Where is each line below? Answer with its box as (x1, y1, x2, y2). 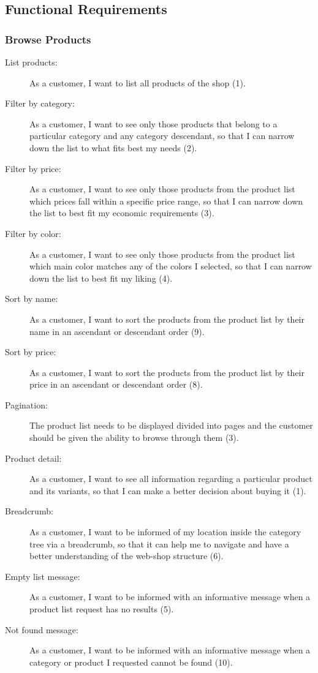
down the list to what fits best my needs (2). (29, 141, 197, 154)
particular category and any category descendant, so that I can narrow (29, 129, 295, 142)
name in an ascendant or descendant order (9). (29, 325, 205, 337)
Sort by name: (5, 292, 58, 305)
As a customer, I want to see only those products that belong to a (29, 117, 278, 130)
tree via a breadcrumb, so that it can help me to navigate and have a (29, 537, 289, 550)
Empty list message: (5, 570, 80, 582)
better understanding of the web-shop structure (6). (29, 549, 224, 562)
